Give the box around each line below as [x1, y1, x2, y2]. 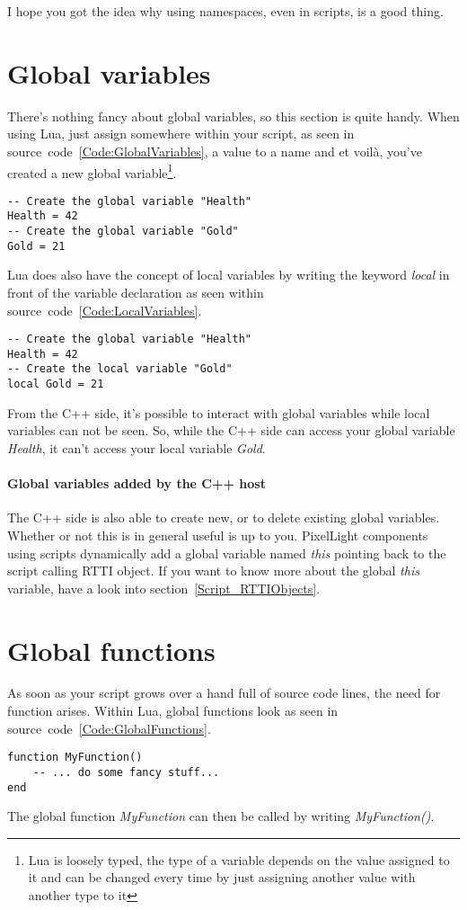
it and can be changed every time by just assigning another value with [28, 868, 416, 887]
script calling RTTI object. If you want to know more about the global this [7, 561, 419, 580]
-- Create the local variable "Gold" [7, 362, 233, 376]
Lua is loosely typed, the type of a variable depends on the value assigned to [28, 850, 450, 869]
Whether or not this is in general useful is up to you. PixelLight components [7, 525, 428, 544]
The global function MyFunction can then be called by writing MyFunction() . [7, 807, 435, 825]
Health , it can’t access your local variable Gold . [7, 438, 266, 457]
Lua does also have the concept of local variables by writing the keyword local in [7, 265, 450, 284]
